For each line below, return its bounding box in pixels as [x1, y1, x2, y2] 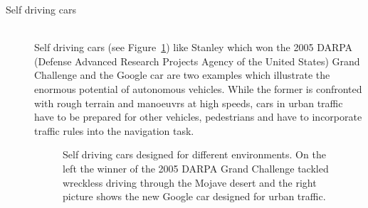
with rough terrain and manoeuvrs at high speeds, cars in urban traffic [34, 95, 343, 110]
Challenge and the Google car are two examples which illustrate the [34, 67, 330, 82]
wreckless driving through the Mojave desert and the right [63, 175, 317, 190]
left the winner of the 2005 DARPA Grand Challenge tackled [63, 160, 329, 175]
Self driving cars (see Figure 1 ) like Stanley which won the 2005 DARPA [34, 40, 353, 55]
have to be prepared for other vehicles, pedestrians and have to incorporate [34, 109, 362, 124]
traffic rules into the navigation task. [34, 123, 194, 138]
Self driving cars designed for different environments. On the [63, 147, 326, 162]
